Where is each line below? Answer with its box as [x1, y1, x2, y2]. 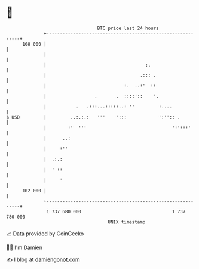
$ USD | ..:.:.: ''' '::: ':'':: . [6, 114, 180, 120]
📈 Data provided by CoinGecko [6, 230, 84, 237]
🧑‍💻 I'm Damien [6, 244, 43, 251]
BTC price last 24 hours [97, 25, 160, 31]
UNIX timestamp [108, 219, 146, 225]
